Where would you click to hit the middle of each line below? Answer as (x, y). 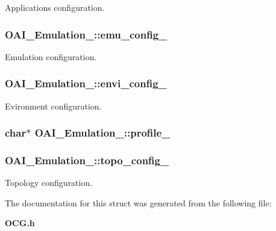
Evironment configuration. (53, 106)
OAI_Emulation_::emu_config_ (86, 34)
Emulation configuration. (51, 56)
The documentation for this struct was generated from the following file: (138, 202)
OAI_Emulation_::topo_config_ (87, 160)
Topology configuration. (49, 183)
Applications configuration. (55, 7)
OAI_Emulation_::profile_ (102, 133)
